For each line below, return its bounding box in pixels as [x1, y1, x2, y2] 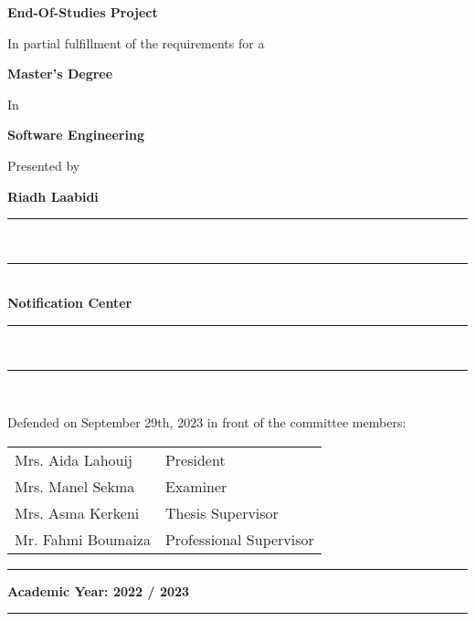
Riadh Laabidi [7, 186, 99, 205]
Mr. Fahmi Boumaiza [15, 528, 151, 550]
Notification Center [7, 293, 132, 312]
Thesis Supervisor [164, 501, 279, 523]
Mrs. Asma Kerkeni [15, 501, 140, 523]
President [164, 448, 226, 470]
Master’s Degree [7, 64, 113, 83]
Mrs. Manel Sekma [15, 475, 135, 497]
